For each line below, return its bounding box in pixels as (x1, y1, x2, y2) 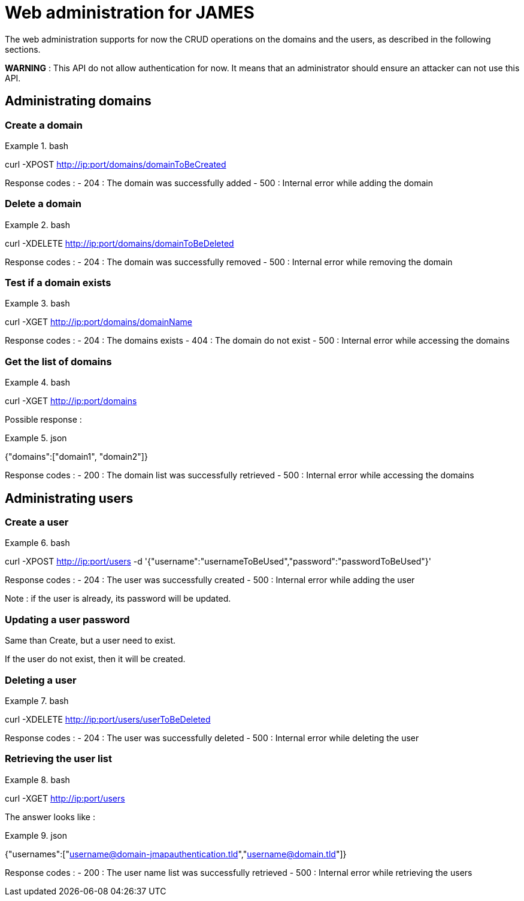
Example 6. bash (5, 538, 70, 548)
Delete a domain (5, 198, 81, 210)
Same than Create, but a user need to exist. (5, 635, 176, 646)
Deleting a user (5, 674, 77, 686)
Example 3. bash (5, 298, 70, 309)
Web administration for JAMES (5, 2, 255, 23)
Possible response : (5, 414, 82, 425)
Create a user (5, 516, 69, 529)
